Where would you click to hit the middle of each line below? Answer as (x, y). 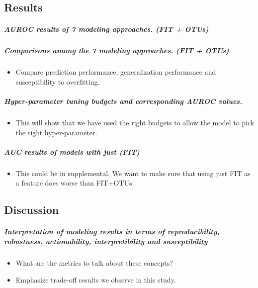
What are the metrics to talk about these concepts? (94, 262)
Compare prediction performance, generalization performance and (116, 72)
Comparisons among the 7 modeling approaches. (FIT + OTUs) (117, 50)
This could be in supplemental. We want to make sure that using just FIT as (133, 173)
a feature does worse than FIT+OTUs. (75, 183)
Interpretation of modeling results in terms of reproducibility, (112, 232)
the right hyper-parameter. (56, 132)
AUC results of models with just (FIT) (72, 151)
